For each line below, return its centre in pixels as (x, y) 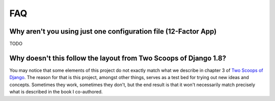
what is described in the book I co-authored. (56, 92)
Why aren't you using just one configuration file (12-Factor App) (113, 31)
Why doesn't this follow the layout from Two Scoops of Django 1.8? (118, 58)
